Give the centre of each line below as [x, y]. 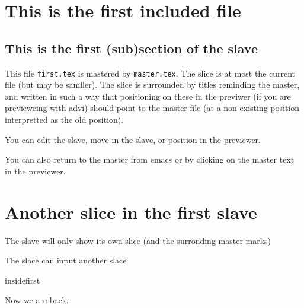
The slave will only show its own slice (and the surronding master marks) [138, 240]
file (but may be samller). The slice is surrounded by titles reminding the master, [152, 85]
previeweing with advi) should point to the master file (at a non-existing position [152, 108]
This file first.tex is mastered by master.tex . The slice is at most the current [150, 73]
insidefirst [23, 280]
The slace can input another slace [66, 260]
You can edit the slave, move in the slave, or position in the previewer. [133, 139]
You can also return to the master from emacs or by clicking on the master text [150, 159]
